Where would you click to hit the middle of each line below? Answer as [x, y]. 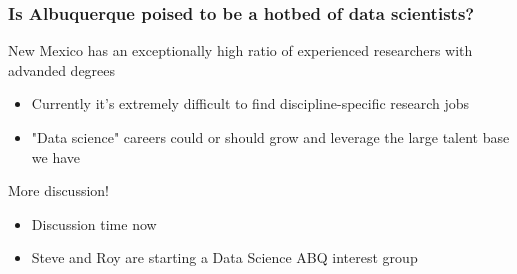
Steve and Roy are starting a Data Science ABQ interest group [224, 257]
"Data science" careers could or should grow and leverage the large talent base [270, 137]
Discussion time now [94, 223]
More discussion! [58, 190]
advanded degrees [62, 69]
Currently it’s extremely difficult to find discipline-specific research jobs [250, 103]
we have [55, 156]
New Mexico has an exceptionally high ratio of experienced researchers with [240, 50]
